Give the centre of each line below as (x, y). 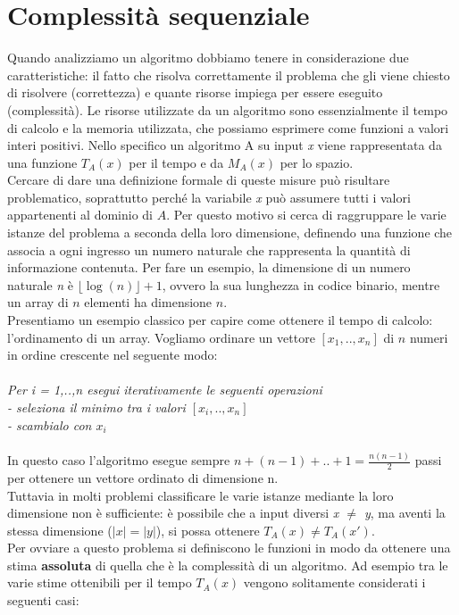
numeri (429, 337)
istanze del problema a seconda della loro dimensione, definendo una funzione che (230, 233)
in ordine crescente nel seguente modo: (113, 355)
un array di (38, 302)
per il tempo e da (176, 162)
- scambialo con (50, 424)
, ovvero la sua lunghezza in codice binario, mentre (301, 284)
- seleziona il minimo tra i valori (96, 407)
